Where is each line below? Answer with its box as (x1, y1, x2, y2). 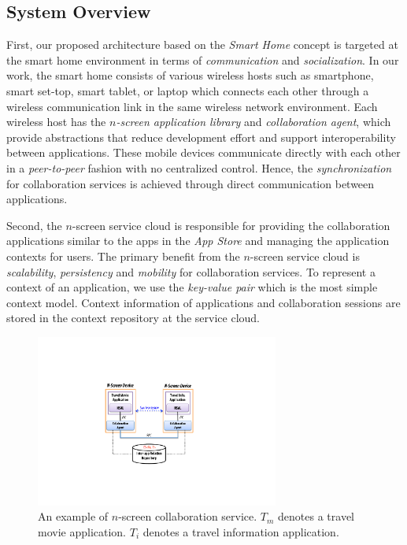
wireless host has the (6, 113, 106, 130)
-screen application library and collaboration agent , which (116, 113, 391, 130)
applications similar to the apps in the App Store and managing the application (6, 232, 390, 249)
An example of (38, 508, 109, 525)
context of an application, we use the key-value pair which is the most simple (6, 279, 378, 295)
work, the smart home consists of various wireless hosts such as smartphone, (6, 67, 374, 83)
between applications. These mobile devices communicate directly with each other (6, 144, 401, 161)
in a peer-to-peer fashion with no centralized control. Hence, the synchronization (6, 159, 392, 176)
